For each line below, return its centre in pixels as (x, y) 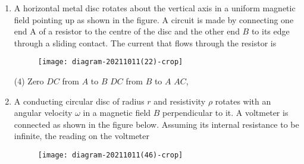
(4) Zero (29, 81)
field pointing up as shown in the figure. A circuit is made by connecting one (154, 19)
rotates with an (243, 101)
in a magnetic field (117, 113)
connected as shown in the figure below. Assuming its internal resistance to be (156, 124)
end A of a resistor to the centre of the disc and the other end (127, 31)
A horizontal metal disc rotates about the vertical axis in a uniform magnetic (155, 8)
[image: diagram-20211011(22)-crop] (110, 62)
